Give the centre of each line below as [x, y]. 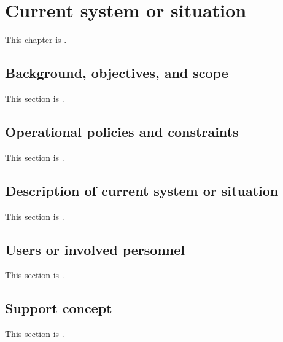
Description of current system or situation [142, 190]
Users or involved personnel [95, 249]
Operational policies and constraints [122, 131]
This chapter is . [36, 40]
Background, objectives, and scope [117, 73]
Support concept [59, 308]
